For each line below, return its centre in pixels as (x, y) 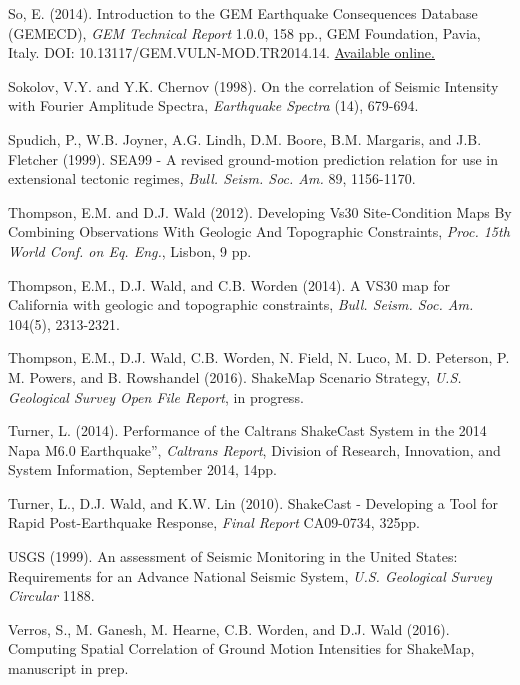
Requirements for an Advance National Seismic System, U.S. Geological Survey (250, 575)
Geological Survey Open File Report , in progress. (156, 396)
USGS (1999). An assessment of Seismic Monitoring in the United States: (233, 556)
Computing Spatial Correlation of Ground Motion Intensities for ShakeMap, (241, 648)
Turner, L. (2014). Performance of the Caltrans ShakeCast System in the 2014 (247, 430)
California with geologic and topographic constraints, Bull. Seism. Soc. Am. (241, 304)
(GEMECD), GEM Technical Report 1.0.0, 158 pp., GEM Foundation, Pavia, (244, 32)
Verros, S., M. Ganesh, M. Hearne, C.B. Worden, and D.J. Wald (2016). (229, 628)
